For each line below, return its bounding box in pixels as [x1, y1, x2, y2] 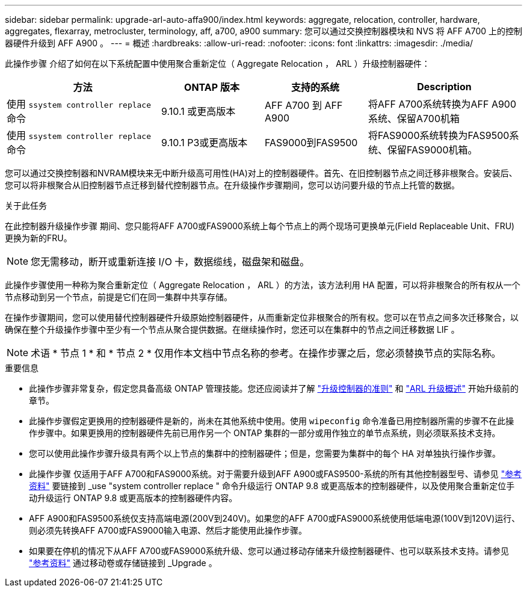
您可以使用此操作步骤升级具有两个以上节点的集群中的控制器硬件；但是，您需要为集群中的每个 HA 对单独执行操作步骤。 [29, 448, 501, 458]
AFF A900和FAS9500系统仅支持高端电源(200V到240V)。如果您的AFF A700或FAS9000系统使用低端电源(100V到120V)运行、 [29, 513, 520, 523]
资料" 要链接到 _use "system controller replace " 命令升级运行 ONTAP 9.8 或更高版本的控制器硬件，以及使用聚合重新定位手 [29, 481, 515, 491]
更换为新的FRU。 [5, 233, 72, 243]
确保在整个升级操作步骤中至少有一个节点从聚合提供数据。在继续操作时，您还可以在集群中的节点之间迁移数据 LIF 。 [5, 324, 460, 335]
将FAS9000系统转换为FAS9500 [368, 129, 510, 141]
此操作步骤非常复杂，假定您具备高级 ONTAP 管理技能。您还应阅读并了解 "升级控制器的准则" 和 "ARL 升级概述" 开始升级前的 [29, 383, 519, 393]
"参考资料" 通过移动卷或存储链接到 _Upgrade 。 [29, 558, 217, 568]
